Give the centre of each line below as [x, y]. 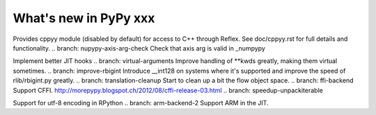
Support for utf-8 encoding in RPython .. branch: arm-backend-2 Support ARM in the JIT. [141, 103]
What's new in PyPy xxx [84, 18]
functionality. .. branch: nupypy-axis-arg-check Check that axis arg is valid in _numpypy [139, 48]
